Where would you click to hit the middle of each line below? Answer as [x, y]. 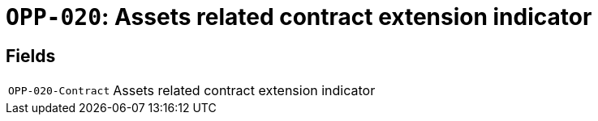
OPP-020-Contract [59, 90]
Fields [31, 56]
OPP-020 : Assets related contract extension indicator [299, 17]
